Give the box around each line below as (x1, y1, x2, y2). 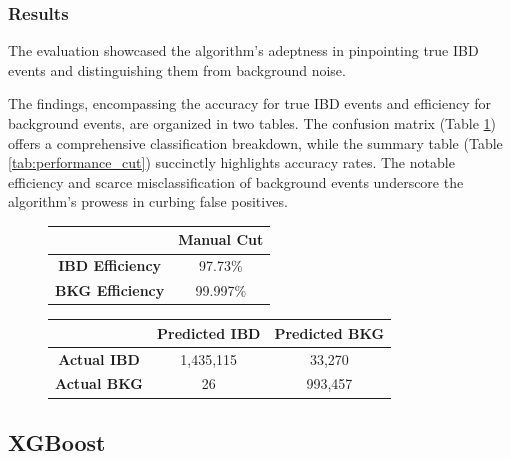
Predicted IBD (157, 322, 261, 343)
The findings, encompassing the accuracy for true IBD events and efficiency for (8, 93, 492, 114)
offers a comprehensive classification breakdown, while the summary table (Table (8, 132, 503, 153)
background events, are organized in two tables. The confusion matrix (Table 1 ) (8, 113, 497, 133)
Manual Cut (178, 229, 264, 250)
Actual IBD (58, 348, 140, 369)
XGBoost (8, 426, 106, 457)
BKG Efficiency (55, 280, 165, 301)
